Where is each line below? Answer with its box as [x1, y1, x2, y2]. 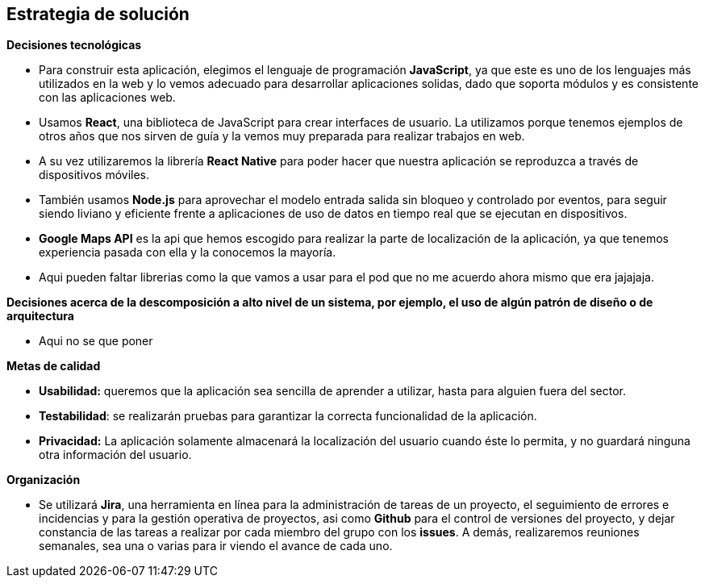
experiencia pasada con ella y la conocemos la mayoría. [39, 245, 336, 260]
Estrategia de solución [6, 4, 190, 24]
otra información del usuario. [39, 448, 192, 462]
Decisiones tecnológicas [6, 38, 142, 52]
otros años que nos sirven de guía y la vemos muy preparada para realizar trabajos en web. [39, 129, 525, 144]
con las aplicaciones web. [39, 90, 176, 105]
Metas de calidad [6, 359, 101, 373]
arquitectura [6, 309, 74, 323]
